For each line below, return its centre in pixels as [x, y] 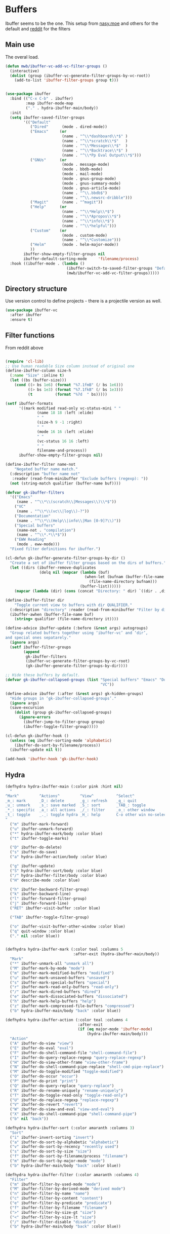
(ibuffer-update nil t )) [36, 750]
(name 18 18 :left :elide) [66, 413]
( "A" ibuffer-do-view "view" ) [41, 1043]
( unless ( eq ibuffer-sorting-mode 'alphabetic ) [61, 740]
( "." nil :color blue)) [35, 936]
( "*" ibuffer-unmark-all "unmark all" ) [52, 964]
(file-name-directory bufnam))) [123, 582]
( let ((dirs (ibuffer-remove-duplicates [53, 568]
